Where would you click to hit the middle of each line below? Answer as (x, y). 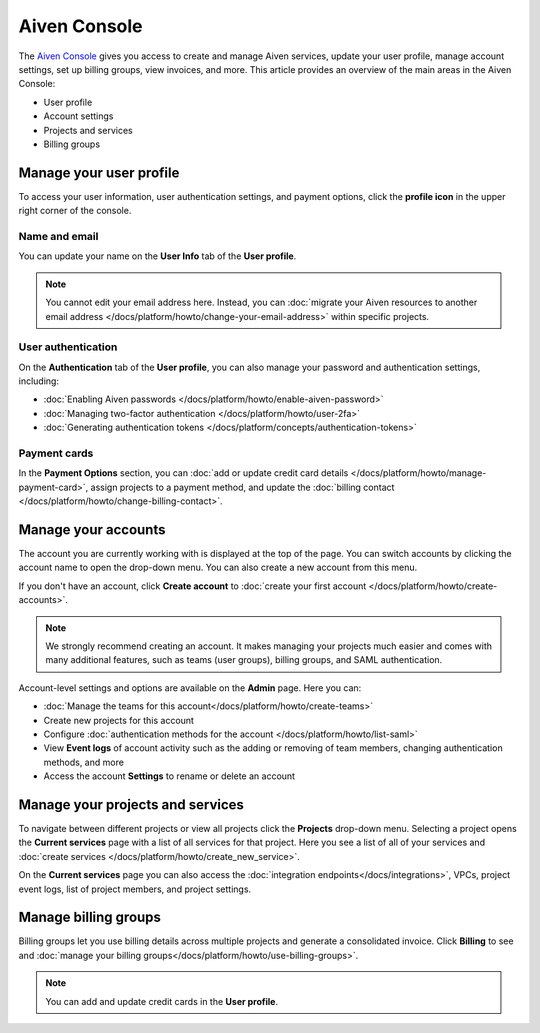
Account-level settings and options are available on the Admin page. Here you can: (190, 687)
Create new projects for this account (119, 720)
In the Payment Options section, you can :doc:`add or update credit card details (183, 473)
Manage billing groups (90, 917)
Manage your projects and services (131, 804)
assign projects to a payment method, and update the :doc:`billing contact (242, 487)
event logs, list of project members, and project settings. (135, 889)
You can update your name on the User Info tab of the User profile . (157, 256)
